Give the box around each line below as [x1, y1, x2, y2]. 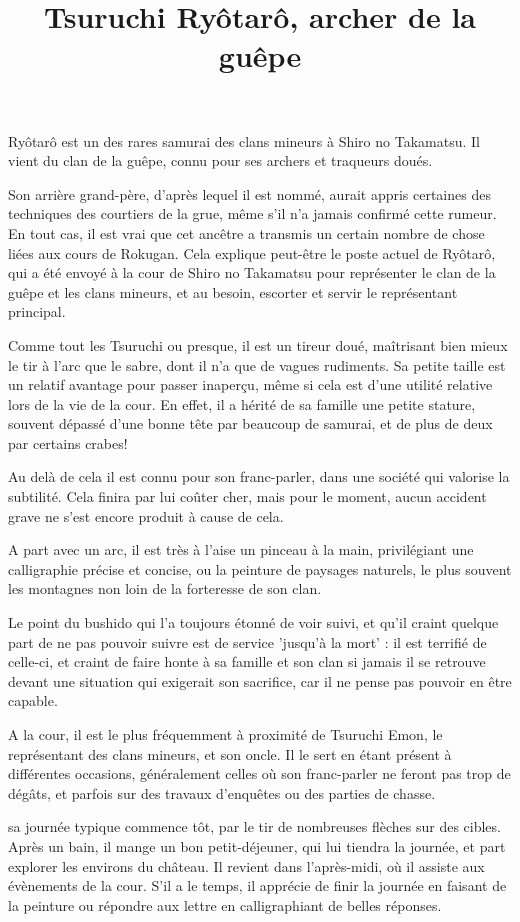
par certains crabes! [8, 432, 128, 453]
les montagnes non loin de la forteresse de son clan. [8, 578, 322, 599]
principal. [8, 301, 66, 322]
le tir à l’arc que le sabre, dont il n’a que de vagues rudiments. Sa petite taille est [8, 354, 506, 375]
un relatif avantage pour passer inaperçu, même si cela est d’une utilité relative [8, 374, 493, 395]
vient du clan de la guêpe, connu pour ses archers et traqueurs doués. [8, 150, 433, 171]
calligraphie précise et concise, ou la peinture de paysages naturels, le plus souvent [8, 558, 512, 579]
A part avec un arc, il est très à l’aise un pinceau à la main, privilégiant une [8, 539, 474, 560]
